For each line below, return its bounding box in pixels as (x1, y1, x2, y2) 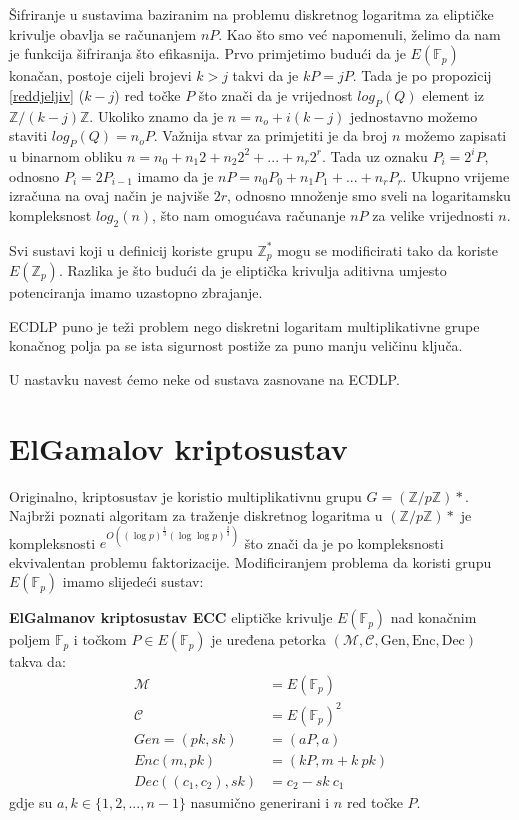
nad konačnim (390, 607, 477, 628)
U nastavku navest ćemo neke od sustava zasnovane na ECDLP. (9, 368, 400, 389)
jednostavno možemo (350, 105, 478, 126)
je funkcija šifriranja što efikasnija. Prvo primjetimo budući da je (9, 43, 406, 64)
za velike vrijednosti (372, 204, 494, 225)
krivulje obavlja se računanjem (9, 23, 197, 44)
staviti (9, 125, 48, 146)
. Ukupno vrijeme (402, 165, 510, 186)
